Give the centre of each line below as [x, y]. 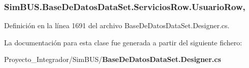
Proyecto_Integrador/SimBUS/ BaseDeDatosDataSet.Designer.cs [113, 59]
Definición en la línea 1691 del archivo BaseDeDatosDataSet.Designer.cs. [117, 25]
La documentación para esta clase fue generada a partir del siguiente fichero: [123, 42]
